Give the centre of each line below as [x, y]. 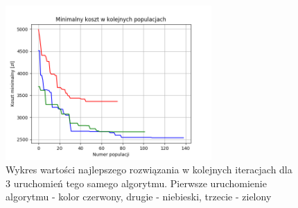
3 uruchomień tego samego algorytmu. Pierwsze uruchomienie [136, 183]
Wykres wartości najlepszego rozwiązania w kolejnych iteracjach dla [149, 170]
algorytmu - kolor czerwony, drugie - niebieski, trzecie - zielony [139, 197]
